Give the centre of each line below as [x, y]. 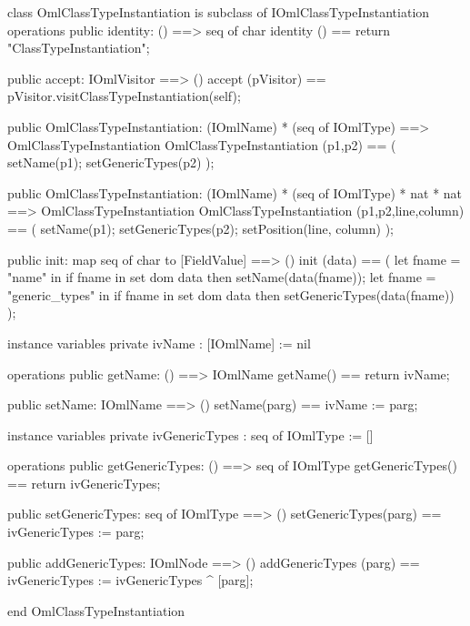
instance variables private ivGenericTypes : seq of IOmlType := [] [190, 434]
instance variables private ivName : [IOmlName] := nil [159, 343]
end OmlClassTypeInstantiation [96, 610]
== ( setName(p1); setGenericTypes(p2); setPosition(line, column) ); [200, 228]
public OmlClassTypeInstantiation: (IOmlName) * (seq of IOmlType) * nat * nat [235, 192]
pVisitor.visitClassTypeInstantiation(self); [124, 96]
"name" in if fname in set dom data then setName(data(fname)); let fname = [222, 277]
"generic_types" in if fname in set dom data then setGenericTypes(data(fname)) [231, 294]
